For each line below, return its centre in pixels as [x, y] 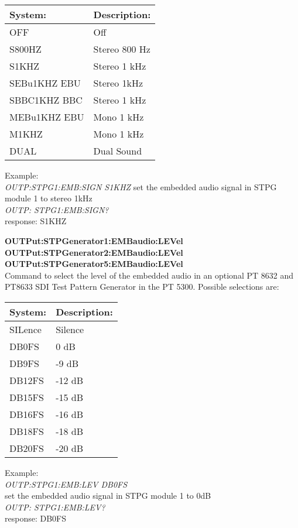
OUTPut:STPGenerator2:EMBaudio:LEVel [94, 252]
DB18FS [27, 431]
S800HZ [25, 49]
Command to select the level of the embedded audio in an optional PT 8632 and [149, 275]
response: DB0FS [35, 518]
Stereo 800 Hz [122, 49]
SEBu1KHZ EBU [45, 83]
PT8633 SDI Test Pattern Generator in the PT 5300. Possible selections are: [142, 287]
